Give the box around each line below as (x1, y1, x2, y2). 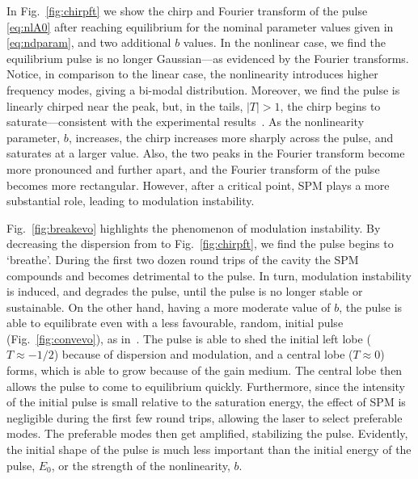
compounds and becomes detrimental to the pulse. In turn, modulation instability (6, 267, 412, 284)
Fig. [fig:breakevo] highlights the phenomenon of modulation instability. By (6, 219, 381, 236)
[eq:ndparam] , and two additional (6, 34, 171, 51)
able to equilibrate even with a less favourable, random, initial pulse (6, 314, 344, 331)
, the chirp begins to (280, 97, 381, 114)
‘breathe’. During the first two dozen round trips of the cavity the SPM (6, 250, 359, 267)
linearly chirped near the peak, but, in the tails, (6, 97, 243, 114)
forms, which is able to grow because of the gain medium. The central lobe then (6, 362, 403, 379)
